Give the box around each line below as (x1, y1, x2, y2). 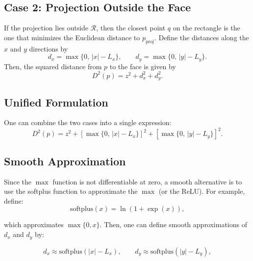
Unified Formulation (4, 94, 108, 109)
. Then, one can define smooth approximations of (100, 219, 248, 230)
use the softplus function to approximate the (4, 186, 138, 196)
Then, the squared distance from (4, 61, 102, 71)
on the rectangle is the (173, 23, 240, 33)
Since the (4, 176, 31, 186)
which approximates (4, 219, 64, 230)
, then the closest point (96, 23, 166, 33)
